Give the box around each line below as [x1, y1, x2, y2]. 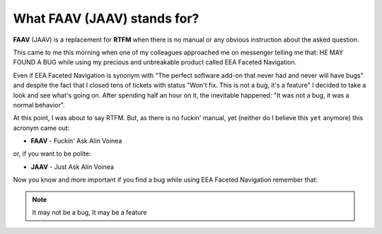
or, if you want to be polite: [13, 149, 91, 158]
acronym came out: [13, 124, 70, 132]
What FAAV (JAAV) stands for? [13, 11, 199, 26]
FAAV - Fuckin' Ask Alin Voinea [30, 136, 122, 145]
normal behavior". [13, 100, 65, 109]
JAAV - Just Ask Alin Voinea [30, 163, 115, 171]
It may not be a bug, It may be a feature [32, 209, 147, 217]
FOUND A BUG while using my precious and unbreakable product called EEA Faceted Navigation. [13, 58, 297, 66]
